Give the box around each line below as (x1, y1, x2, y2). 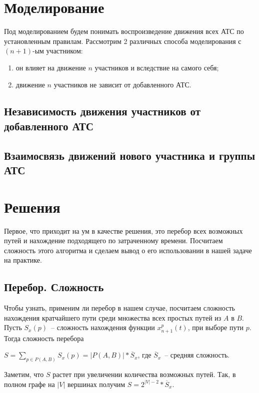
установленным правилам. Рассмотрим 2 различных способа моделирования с (4, 35, 241, 46)
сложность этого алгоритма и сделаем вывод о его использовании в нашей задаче (4, 245, 252, 255)
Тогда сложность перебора (4, 333, 84, 343)
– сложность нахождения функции (50, 322, 155, 333)
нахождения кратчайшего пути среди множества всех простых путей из (4, 312, 221, 323)
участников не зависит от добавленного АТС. (53, 79, 191, 89)
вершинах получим (67, 379, 125, 389)
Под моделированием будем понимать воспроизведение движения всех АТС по (4, 26, 244, 36)
